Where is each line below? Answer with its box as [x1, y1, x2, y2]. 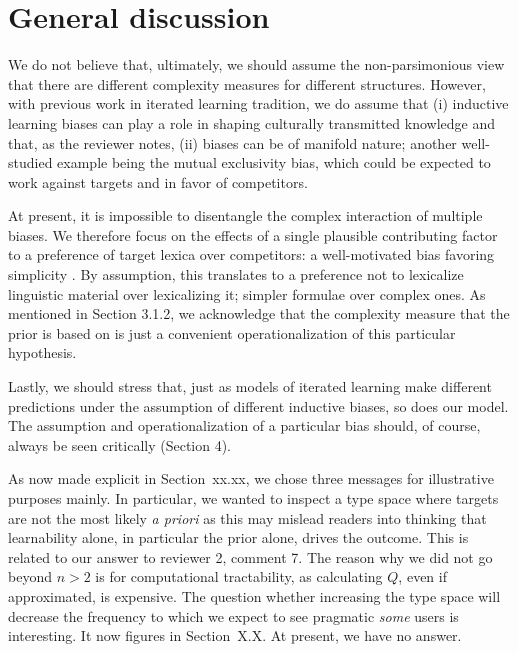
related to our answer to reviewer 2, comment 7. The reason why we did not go [8, 546, 493, 567]
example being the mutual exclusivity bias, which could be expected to [57, 152, 491, 173]
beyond [8, 566, 52, 587]
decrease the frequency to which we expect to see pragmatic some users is [8, 605, 459, 626]
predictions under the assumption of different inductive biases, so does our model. [8, 395, 509, 416]
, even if [398, 566, 447, 587]
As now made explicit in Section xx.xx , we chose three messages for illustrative [8, 468, 494, 489]
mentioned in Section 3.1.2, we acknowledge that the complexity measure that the [8, 303, 510, 324]
